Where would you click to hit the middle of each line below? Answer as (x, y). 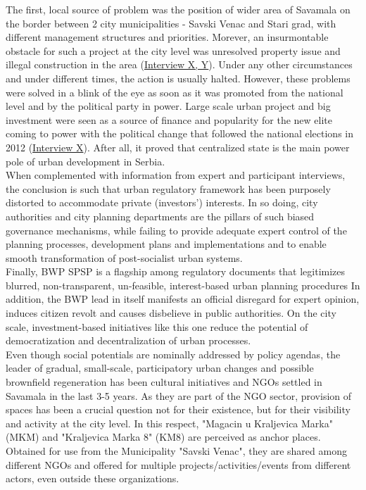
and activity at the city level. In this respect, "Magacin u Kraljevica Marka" (169, 423)
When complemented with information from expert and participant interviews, (176, 175)
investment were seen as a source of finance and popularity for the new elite (169, 119)
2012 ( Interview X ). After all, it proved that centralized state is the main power (178, 147)
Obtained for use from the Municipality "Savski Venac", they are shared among (176, 451)
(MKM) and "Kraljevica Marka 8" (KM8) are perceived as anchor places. (163, 437)
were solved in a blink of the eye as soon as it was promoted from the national (175, 92)
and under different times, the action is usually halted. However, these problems (178, 78)
